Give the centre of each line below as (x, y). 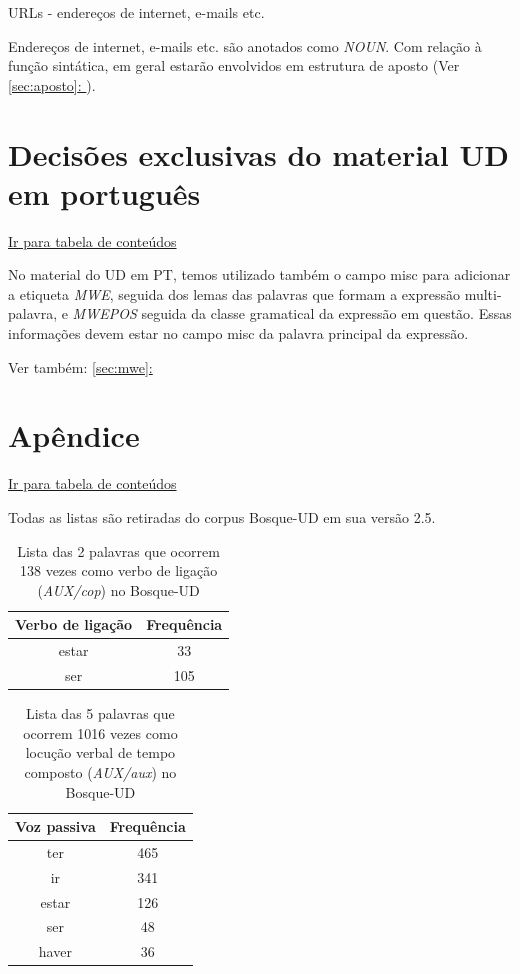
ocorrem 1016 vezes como (100, 732)
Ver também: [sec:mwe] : (80, 366)
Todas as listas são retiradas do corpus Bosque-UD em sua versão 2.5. (222, 516)
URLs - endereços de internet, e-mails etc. (136, 12)
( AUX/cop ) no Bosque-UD (118, 589)
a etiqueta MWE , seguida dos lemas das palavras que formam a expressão (234, 293)
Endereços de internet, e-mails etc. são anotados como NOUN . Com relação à (245, 45)
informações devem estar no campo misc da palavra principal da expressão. (238, 333)
